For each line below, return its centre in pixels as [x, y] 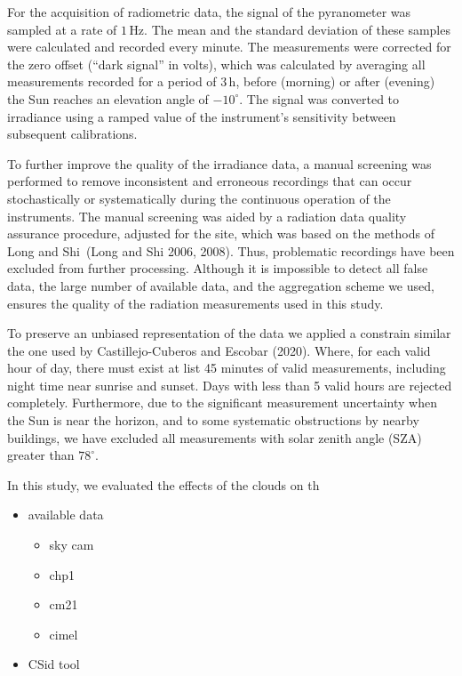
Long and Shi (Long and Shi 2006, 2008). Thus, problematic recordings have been [231, 250]
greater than [41, 455]
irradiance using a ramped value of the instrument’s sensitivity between [202, 116]
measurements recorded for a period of [112, 81]
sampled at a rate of [62, 29]
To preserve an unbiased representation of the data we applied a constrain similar [229, 333]
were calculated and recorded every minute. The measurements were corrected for [229, 47]
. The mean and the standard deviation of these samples [297, 29]
